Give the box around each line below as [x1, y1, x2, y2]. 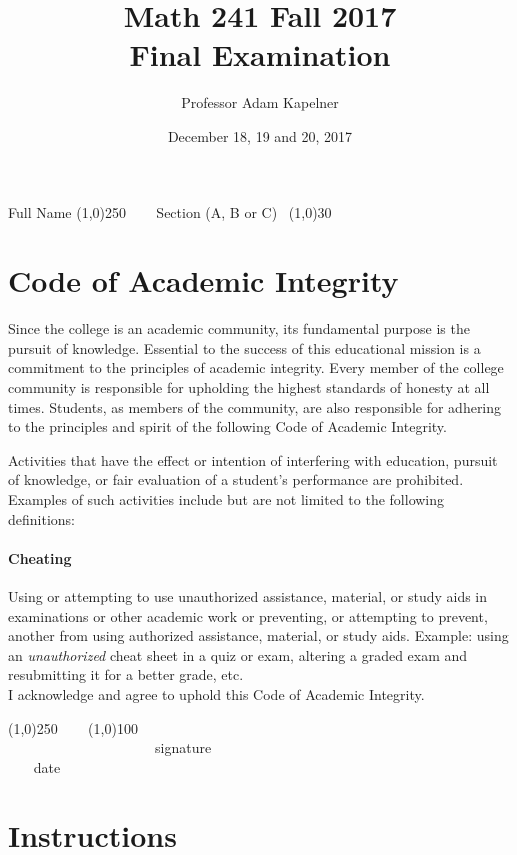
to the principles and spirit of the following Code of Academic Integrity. [8, 416, 447, 437]
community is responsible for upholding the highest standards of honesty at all [8, 377, 490, 397]
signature [154, 737, 212, 758]
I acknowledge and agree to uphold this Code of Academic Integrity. [8, 683, 425, 704]
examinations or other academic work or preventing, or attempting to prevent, [8, 605, 488, 626]
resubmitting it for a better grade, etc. [8, 664, 244, 685]
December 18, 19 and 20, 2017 [167, 125, 353, 146]
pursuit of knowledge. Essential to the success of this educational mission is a [8, 337, 481, 358]
